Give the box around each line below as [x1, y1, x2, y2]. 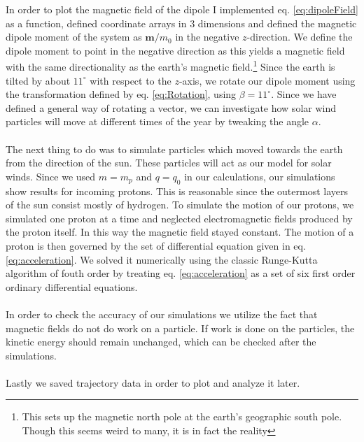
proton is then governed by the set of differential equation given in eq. [6, 238, 306, 252]
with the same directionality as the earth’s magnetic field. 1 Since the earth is [6, 57, 335, 74]
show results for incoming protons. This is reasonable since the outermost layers [6, 183, 349, 198]
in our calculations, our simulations [184, 169, 335, 183]
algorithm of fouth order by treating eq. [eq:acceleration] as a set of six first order [6, 266, 356, 280]
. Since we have [271, 87, 337, 101]
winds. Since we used [6, 169, 96, 183]
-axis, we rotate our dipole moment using [178, 73, 356, 87]
